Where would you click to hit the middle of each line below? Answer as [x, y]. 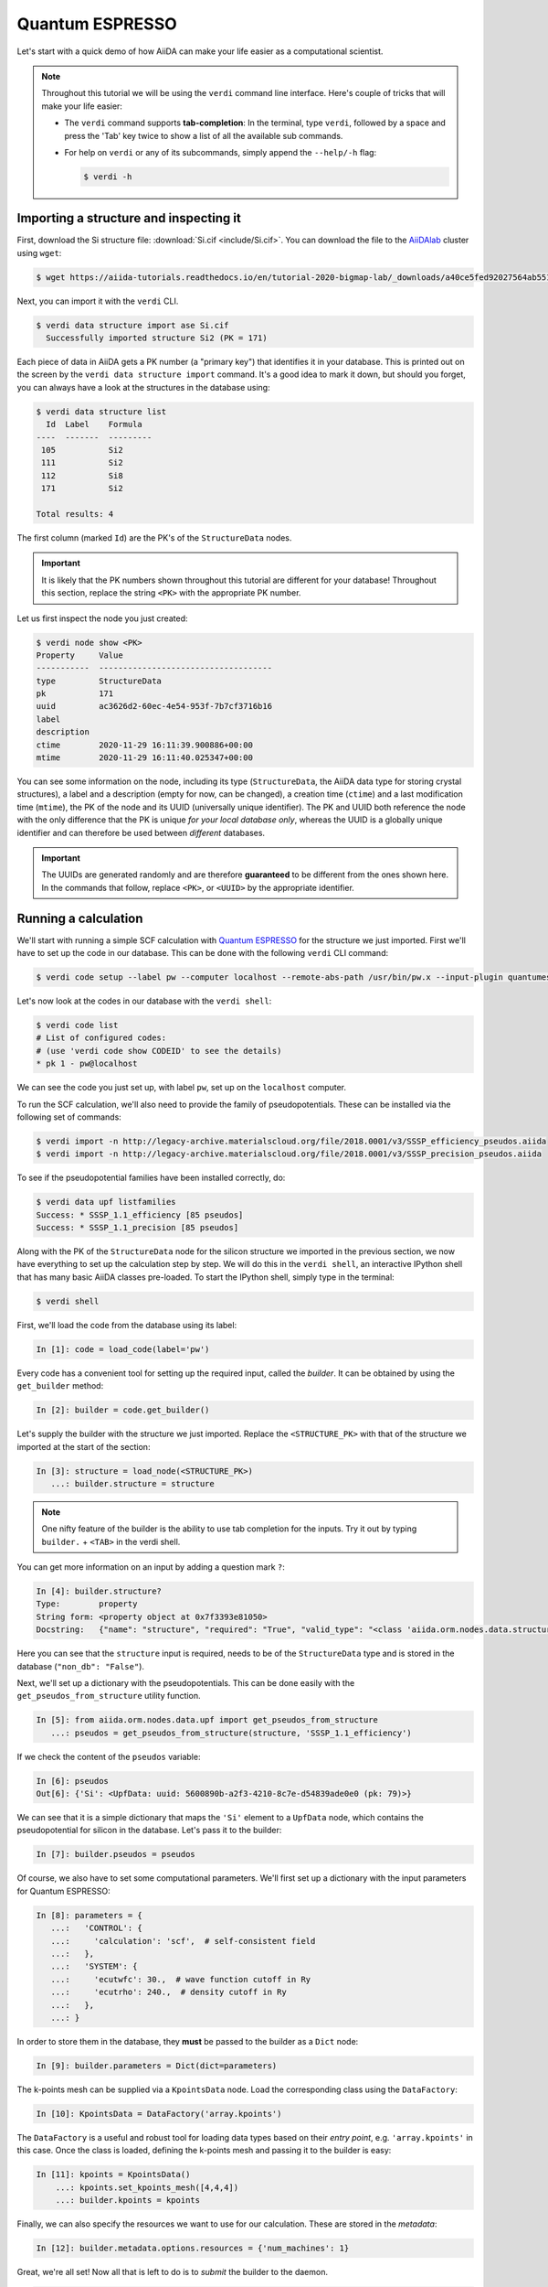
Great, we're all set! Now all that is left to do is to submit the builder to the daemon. [173, 2271]
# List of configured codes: [101, 1038]
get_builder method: [60, 1386]
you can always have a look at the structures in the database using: [143, 387]
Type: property [87, 1604]
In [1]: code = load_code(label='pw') [123, 1349]
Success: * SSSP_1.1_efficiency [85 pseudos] [140, 1215]
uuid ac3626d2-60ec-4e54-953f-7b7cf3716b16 [154, 706]
